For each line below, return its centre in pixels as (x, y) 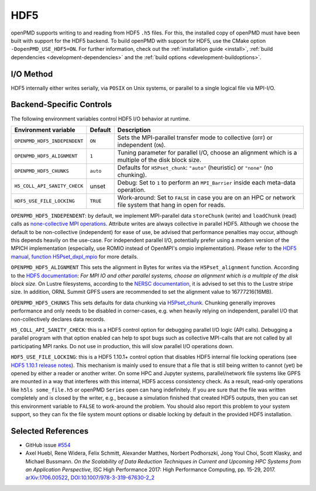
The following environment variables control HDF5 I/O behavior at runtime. (100, 119)
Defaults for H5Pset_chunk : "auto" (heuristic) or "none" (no (195, 167)
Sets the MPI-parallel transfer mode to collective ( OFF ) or (195, 138)
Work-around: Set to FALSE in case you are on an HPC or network (206, 197)
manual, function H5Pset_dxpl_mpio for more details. (75, 256)
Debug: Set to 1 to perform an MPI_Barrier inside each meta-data (207, 183)
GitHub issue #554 (48, 445)
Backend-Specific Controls (61, 104)
